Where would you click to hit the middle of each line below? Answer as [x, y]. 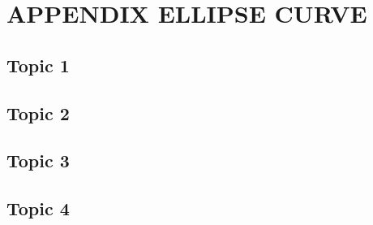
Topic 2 [38, 112]
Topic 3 [38, 160]
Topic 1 [38, 65]
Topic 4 [38, 208]
